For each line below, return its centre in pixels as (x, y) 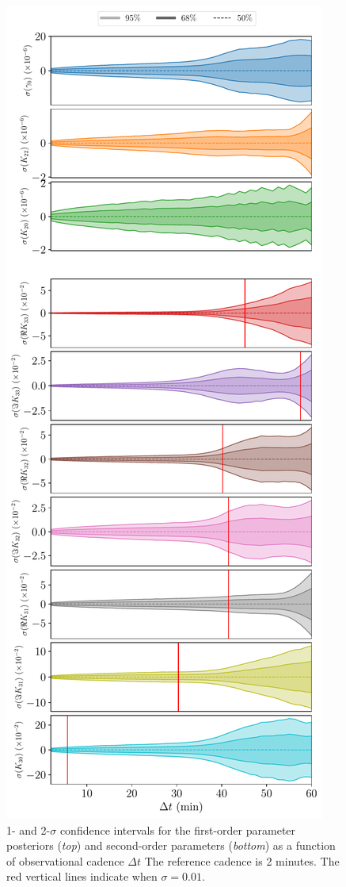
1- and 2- (29, 829)
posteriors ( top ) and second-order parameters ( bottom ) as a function (171, 845)
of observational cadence (65, 860)
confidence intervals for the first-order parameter (178, 829)
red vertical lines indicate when (82, 876)
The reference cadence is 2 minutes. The (242, 860)
